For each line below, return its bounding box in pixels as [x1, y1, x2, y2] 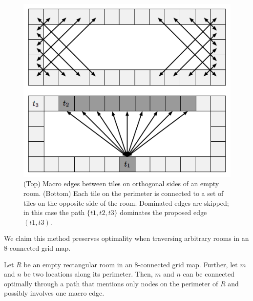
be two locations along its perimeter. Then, [23, 269, 153, 279]
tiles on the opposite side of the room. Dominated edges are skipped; [23, 197, 229, 208]
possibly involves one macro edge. [4, 288, 105, 298]
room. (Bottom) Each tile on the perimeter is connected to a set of [23, 188, 224, 198]
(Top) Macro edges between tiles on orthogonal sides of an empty [23, 178, 219, 189]
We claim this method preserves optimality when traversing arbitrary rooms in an [4, 233, 249, 243]
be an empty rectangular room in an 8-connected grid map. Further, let [23, 259, 238, 269]
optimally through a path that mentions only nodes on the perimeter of [4, 278, 218, 288]
